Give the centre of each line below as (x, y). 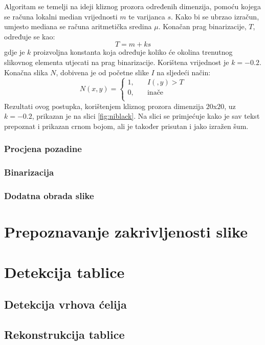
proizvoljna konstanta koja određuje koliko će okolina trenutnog (133, 52)
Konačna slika (26, 72)
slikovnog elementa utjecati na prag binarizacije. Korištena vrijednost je (117, 62)
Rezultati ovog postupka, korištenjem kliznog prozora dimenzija (104, 106)
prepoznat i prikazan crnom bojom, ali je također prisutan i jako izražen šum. (126, 126)
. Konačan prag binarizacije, (202, 26)
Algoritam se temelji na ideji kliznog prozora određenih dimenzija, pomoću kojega (132, 6)
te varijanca (147, 16)
